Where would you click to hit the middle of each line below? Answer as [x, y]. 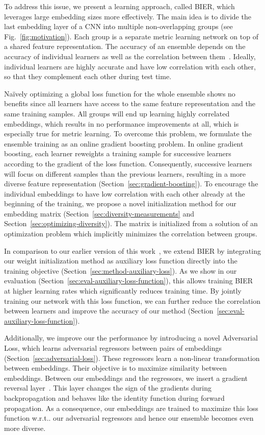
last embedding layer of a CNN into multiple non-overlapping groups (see [118, 26]
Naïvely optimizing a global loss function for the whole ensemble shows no [120, 93]
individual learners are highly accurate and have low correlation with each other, [130, 66]
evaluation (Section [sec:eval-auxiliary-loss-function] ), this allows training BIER [128, 281]
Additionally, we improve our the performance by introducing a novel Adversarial [131, 338]
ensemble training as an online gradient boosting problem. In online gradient [124, 143]
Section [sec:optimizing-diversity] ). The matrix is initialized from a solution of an [131, 223]
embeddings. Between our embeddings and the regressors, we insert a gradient [126, 378]
